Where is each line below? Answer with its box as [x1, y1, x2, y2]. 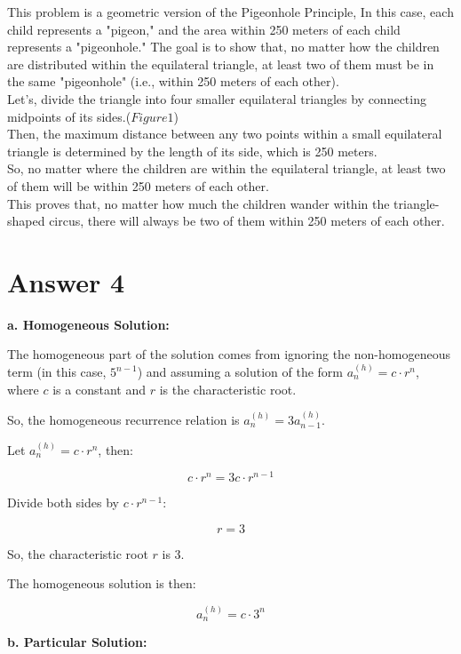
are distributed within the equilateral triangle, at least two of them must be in [7, 54, 434, 73]
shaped [7, 211, 45, 230]
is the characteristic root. [159, 379, 297, 398]
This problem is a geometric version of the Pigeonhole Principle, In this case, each [7, 3, 454, 20]
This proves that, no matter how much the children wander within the [7, 194, 390, 212]
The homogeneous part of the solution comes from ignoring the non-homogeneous [7, 345, 450, 363]
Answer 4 [7, 263, 125, 299]
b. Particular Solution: [7, 633, 147, 651]
